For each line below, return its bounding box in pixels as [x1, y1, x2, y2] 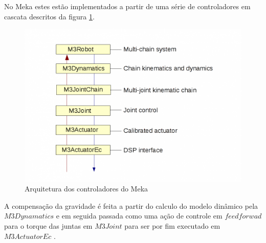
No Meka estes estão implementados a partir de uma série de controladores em [4, 1, 251, 11]
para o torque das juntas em [4, 220, 93, 231]
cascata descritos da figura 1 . [4, 11, 95, 21]
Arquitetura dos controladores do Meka [25, 183, 148, 194]
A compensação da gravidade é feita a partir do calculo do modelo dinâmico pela [4, 200, 258, 211]
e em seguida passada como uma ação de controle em [56, 210, 223, 221]
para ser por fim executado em [124, 220, 220, 231]
